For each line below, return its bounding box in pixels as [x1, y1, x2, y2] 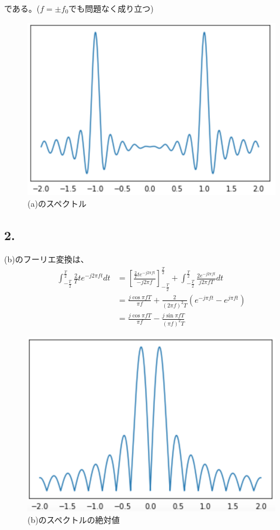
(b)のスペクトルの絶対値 [27, 513, 120, 525]
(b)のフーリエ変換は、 [4, 253, 89, 265]
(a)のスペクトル [27, 197, 87, 209]
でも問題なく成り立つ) [68, 2, 154, 14]
